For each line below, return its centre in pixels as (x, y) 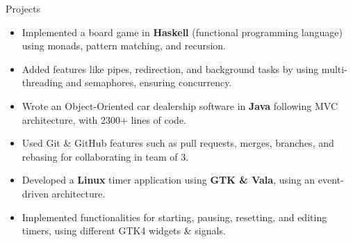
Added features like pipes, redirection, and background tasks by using (170, 68)
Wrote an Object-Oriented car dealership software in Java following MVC (180, 105)
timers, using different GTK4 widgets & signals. (124, 231)
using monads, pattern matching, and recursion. (124, 46)
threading (42, 82)
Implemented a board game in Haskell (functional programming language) (182, 32)
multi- (334, 68)
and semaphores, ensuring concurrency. (149, 82)
